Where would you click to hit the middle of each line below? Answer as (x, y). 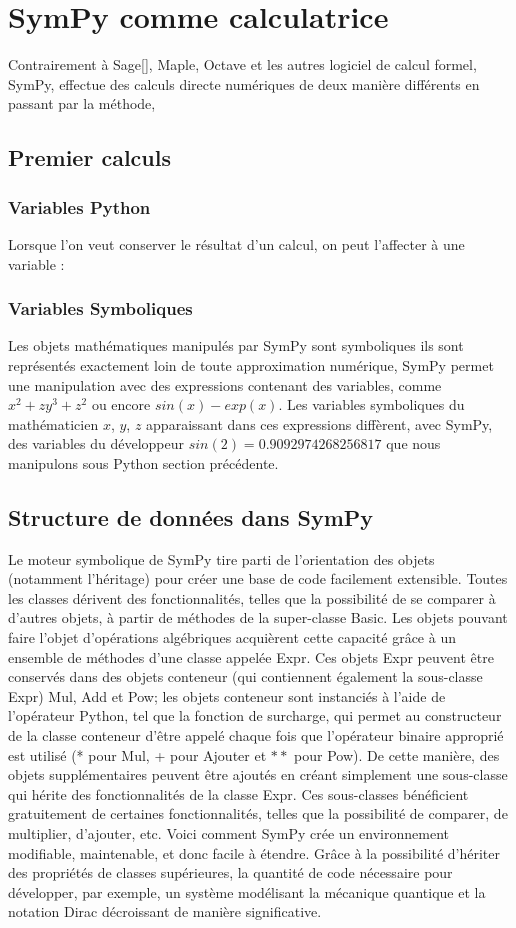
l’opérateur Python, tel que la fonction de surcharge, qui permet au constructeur (255, 715)
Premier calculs (89, 157)
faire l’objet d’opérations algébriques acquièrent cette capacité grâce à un (232, 637)
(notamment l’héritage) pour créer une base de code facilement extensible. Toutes (258, 578)
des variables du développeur (96, 443)
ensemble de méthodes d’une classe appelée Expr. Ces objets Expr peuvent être (251, 656)
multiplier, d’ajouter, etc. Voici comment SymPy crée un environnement (228, 832)
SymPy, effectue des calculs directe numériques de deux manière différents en (244, 83)
